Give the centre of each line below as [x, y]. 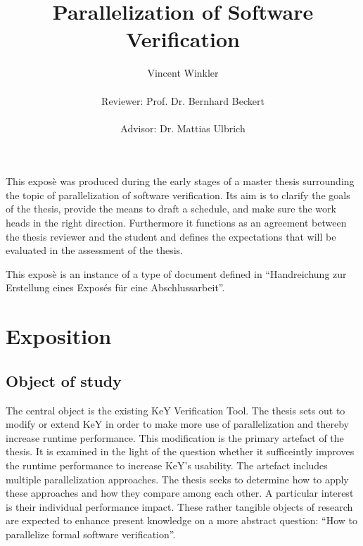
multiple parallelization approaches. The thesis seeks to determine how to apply [177, 479]
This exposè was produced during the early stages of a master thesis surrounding [180, 181]
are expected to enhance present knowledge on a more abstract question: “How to [182, 520]
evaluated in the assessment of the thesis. [95, 250]
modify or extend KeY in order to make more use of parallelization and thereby [177, 424]
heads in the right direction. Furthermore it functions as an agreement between [176, 223]
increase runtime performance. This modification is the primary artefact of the [175, 437]
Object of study [64, 380]
